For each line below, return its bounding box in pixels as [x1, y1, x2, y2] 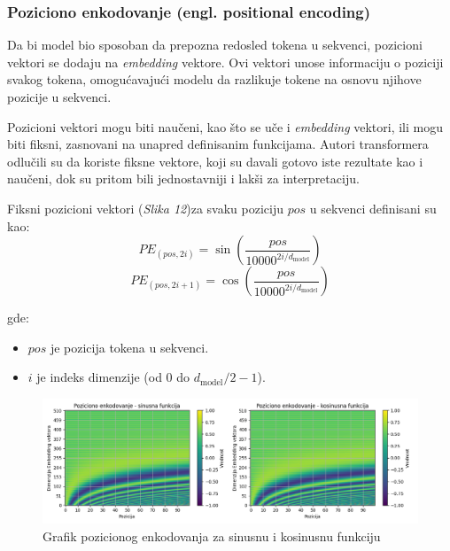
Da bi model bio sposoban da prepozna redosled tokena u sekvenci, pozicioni [7, 35, 423, 54]
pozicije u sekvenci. [7, 88, 112, 105]
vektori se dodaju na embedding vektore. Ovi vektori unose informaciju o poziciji [7, 52, 444, 71]
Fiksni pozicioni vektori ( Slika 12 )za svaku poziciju [7, 198, 283, 217]
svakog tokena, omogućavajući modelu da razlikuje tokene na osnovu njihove [7, 70, 422, 89]
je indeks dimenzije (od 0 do [36, 368, 190, 386]
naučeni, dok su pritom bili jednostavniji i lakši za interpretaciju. [7, 169, 360, 188]
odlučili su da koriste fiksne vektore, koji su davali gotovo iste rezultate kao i [7, 151, 423, 170]
